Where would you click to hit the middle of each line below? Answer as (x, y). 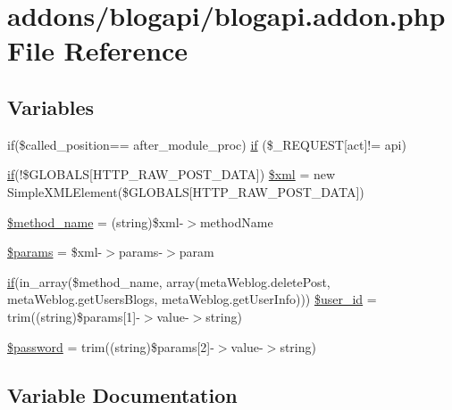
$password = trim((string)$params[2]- (111, 346)
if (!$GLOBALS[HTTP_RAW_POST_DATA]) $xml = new (172, 174)
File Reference (98, 50)
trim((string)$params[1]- (74, 316)
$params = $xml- (55, 252)
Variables (51, 107)
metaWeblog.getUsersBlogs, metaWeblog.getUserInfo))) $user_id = (192, 299)
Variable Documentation (122, 394)
